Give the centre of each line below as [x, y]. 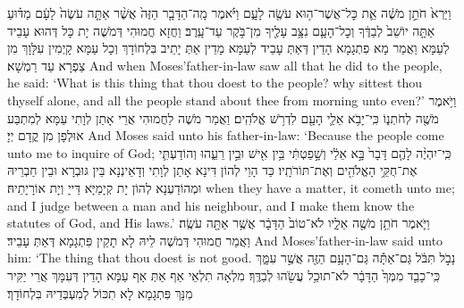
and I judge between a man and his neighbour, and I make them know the [211, 205]
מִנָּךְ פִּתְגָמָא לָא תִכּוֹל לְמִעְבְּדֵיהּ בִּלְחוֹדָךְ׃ [100, 292]
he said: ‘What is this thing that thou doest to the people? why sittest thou [215, 83]
